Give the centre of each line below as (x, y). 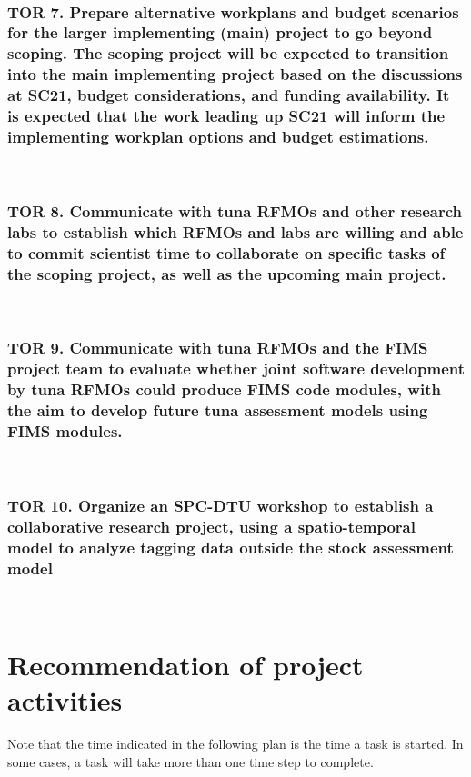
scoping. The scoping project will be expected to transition (228, 53)
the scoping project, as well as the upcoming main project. (227, 273)
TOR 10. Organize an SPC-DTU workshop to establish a (220, 505)
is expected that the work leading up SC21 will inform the (226, 116)
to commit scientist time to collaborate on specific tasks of (226, 252)
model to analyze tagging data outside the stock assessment (230, 547)
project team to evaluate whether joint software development (236, 369)
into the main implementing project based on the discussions (235, 74)
